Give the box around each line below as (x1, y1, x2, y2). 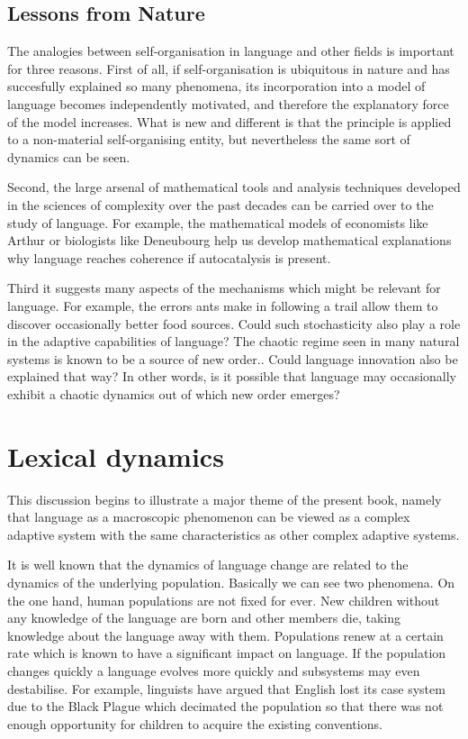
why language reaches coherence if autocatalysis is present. (7, 248, 331, 267)
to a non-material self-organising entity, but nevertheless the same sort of (7, 130, 410, 149)
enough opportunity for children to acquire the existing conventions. (7, 714, 382, 733)
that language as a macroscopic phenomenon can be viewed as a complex (7, 507, 410, 526)
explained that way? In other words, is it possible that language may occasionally (7, 367, 457, 386)
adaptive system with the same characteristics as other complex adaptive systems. (7, 525, 460, 543)
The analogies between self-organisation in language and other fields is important (7, 41, 454, 60)
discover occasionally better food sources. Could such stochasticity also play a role (7, 314, 461, 333)
